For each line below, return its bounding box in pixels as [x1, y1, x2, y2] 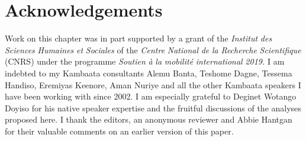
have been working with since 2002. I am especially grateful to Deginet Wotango [5, 90, 297, 102]
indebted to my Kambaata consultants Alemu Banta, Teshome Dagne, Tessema [5, 66, 292, 79]
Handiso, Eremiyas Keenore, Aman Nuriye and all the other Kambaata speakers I [5, 78, 301, 91]
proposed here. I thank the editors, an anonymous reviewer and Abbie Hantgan [5, 113, 292, 126]
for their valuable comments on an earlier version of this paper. [5, 124, 234, 137]
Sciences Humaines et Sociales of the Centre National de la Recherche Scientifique [5, 43, 301, 56]
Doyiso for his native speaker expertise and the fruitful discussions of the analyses [5, 101, 301, 114]
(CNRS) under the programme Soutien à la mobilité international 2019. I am [5, 55, 285, 68]
